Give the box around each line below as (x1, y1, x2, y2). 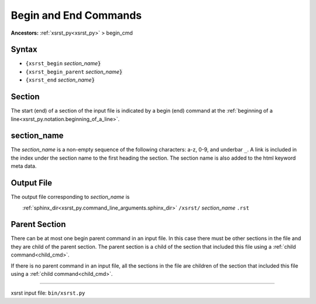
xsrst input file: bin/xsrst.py (11, 289, 85, 296)
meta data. (11, 163, 37, 170)
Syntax (11, 45, 37, 55)
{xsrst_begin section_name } (25, 60, 101, 67)
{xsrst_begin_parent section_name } (25, 68, 123, 75)
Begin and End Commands (11, 9, 142, 22)
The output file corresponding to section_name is (11, 194, 130, 201)
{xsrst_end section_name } (25, 76, 95, 83)
